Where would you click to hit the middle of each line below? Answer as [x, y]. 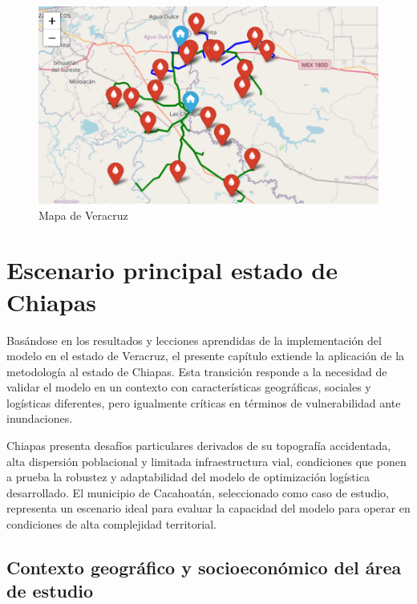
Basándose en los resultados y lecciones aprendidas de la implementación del [194, 340]
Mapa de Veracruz [83, 215]
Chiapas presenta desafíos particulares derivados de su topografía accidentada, [199, 446]
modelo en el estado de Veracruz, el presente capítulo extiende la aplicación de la [206, 356]
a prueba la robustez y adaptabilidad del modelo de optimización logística [188, 477]
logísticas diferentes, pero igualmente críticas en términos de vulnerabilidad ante [204, 402]
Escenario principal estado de [172, 270]
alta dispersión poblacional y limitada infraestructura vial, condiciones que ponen [206, 461]
